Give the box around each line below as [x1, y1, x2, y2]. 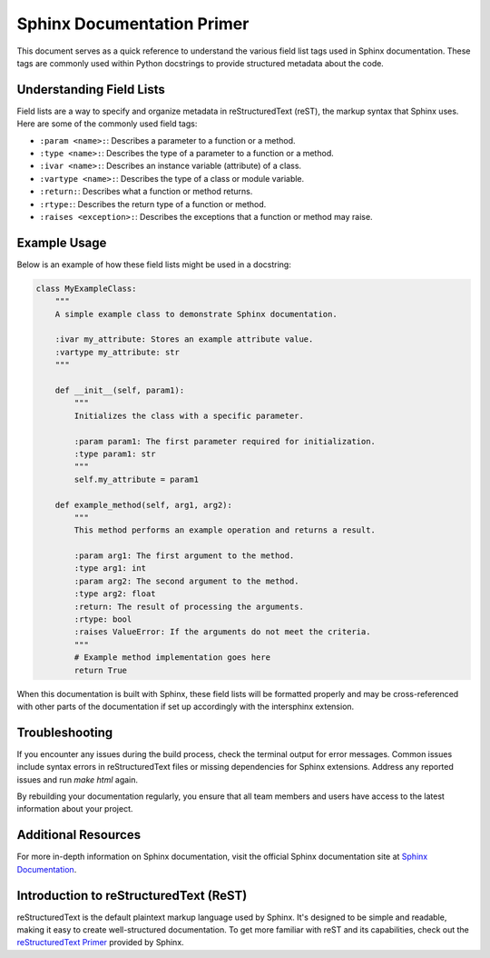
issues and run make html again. [16, 773, 139, 785]
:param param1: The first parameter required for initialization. [73, 436, 377, 446]
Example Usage [16, 235, 107, 250]
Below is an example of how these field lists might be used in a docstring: [16, 259, 292, 270]
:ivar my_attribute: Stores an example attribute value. [54, 334, 314, 344]
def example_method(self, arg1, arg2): [54, 500, 233, 510]
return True [73, 664, 127, 675]
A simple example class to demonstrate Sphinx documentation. [54, 309, 338, 319]
